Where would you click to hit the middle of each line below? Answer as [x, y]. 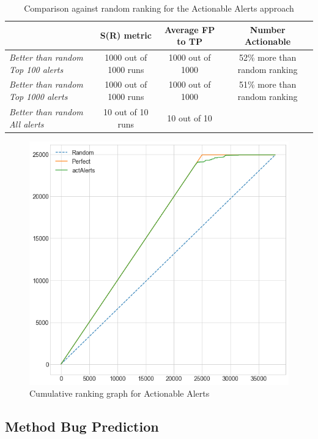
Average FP [190, 29]
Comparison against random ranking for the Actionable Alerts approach [159, 8]
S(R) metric [126, 35]
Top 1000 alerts [39, 97]
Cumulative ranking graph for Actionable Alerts [120, 393]
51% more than [268, 84]
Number [268, 29]
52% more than [268, 57]
